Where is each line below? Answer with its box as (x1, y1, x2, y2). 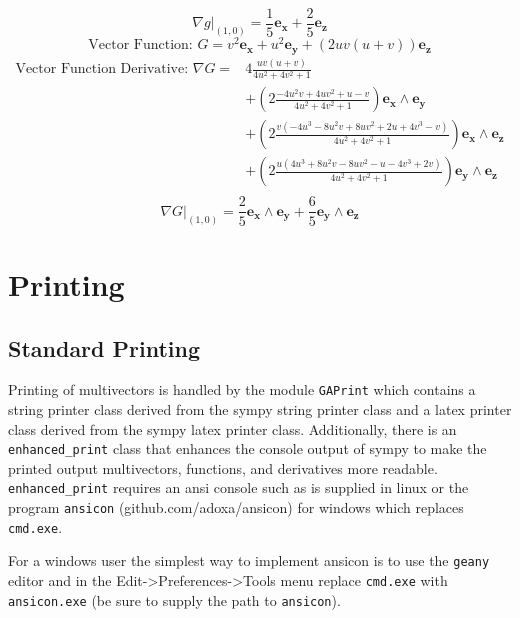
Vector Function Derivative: (15, 62, 189, 77)
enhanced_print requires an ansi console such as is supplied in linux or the (8, 477, 469, 498)
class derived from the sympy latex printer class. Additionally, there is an (8, 418, 457, 439)
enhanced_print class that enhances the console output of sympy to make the (8, 438, 487, 459)
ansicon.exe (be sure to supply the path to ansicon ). (8, 589, 341, 610)
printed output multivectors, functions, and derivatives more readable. (8, 457, 438, 478)
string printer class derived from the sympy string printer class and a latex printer (8, 399, 512, 420)
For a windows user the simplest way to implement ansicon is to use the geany (8, 550, 490, 571)
